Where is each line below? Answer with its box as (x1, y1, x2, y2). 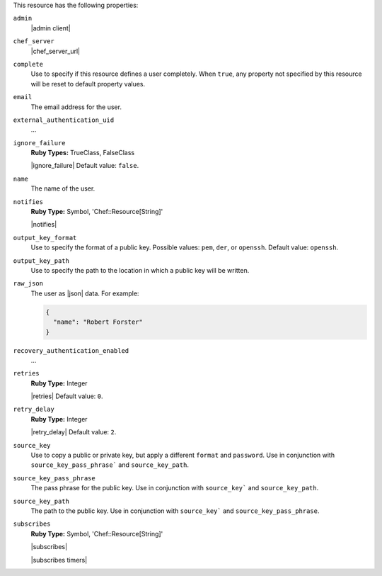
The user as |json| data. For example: (30, 289, 139, 298)
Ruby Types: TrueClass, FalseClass (30, 149, 134, 157)
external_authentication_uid (13, 115, 115, 124)
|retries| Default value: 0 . (30, 392, 103, 400)
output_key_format (13, 234, 77, 242)
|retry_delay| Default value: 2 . (30, 428, 117, 436)
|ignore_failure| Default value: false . (30, 162, 139, 170)
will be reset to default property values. (30, 79, 146, 88)
